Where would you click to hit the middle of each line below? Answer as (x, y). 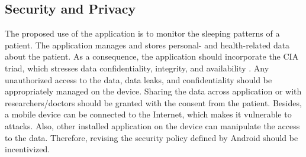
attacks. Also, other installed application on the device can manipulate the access (152, 125)
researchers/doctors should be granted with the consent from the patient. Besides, (153, 102)
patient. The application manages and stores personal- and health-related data (147, 45)
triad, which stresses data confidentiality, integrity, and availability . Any (137, 68)
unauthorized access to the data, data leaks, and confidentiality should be (138, 79)
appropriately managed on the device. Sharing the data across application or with (153, 91)
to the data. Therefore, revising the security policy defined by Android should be (152, 137)
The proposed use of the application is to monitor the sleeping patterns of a (142, 33)
